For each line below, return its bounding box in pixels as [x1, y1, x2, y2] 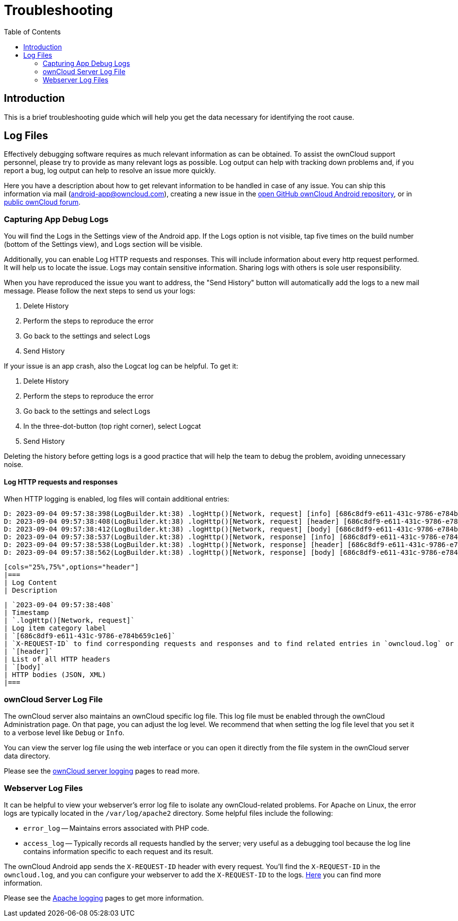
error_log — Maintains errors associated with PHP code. [23, 824, 209, 832]
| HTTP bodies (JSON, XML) [4, 671, 106, 679]
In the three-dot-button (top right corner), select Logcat [23, 422, 201, 431]
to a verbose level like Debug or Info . [4, 728, 125, 737]
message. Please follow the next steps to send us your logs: [4, 287, 196, 295]
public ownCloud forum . [4, 198, 81, 207]
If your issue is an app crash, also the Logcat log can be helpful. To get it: [4, 362, 238, 371]
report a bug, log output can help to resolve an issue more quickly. [4, 166, 216, 175]
